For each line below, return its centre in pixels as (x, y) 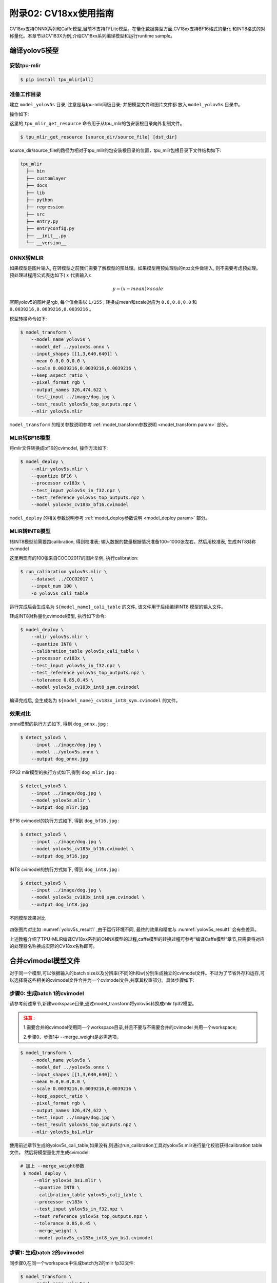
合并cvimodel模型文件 (45, 960)
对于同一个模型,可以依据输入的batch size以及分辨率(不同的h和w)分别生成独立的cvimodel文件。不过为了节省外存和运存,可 (137, 973)
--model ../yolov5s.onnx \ (65, 752)
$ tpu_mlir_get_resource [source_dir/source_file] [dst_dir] (99, 137)
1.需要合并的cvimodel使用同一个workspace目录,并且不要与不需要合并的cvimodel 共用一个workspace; (130, 1027)
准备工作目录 (25, 94)
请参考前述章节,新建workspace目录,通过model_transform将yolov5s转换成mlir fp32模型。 (103, 1004)
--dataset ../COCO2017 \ (62, 579)
